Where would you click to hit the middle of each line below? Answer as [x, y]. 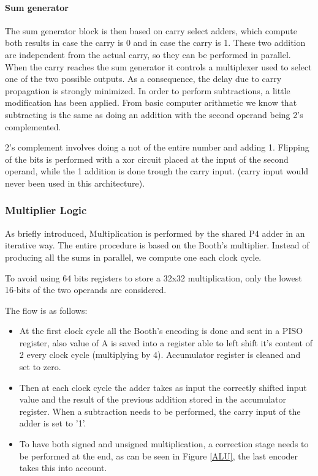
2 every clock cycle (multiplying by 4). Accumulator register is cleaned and [160, 355]
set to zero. [40, 367]
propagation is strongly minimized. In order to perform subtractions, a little [148, 90]
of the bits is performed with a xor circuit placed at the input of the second [147, 159]
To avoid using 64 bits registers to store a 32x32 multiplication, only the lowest [153, 277]
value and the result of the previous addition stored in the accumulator [153, 399]
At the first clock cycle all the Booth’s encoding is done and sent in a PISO [161, 331]
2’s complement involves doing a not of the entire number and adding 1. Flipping [157, 147]
